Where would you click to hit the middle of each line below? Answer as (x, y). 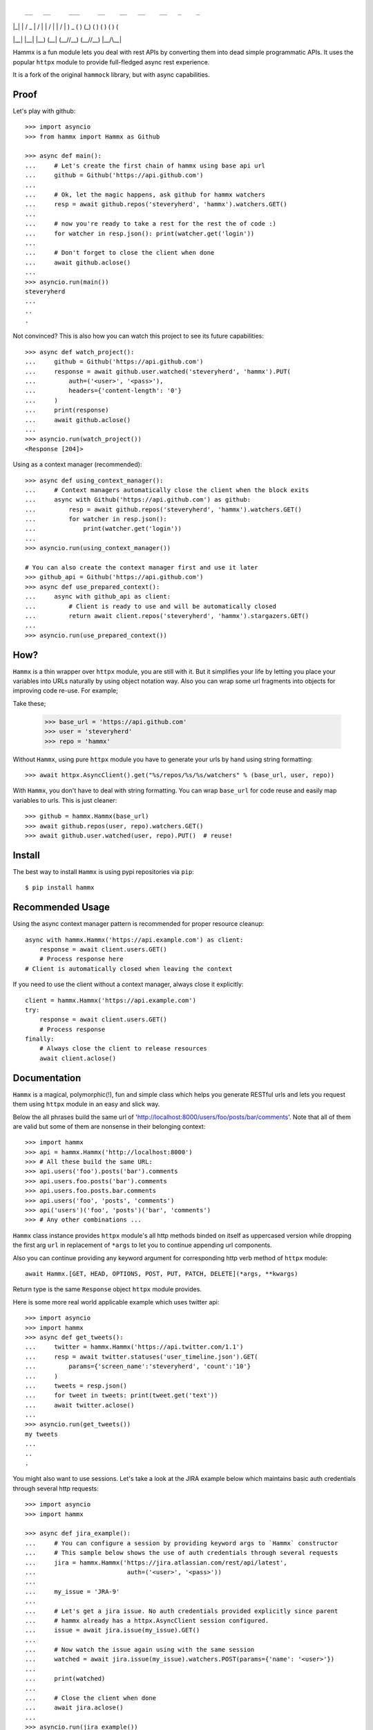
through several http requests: (56, 1488)
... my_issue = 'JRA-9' (73, 1591)
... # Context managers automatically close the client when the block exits (167, 490)
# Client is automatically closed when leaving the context (129, 968)
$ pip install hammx (60, 888)
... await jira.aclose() (74, 1708)
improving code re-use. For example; (66, 691)
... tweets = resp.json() (76, 1385)
